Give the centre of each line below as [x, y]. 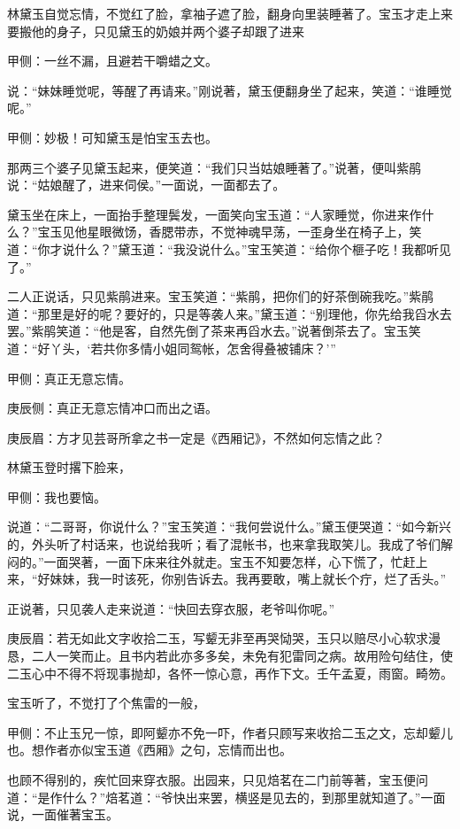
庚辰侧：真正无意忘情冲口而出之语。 [112, 408]
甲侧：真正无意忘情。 [69, 378]
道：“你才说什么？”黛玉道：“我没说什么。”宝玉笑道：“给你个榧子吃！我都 [217, 248]
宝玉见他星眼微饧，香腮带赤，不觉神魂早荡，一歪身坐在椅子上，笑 [230, 232]
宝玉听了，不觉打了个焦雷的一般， [106, 703]
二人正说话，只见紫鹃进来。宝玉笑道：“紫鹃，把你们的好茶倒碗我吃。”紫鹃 [221, 296]
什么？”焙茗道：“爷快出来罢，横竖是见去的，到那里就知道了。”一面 [254, 797]
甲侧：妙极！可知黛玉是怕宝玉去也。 [112, 137]
